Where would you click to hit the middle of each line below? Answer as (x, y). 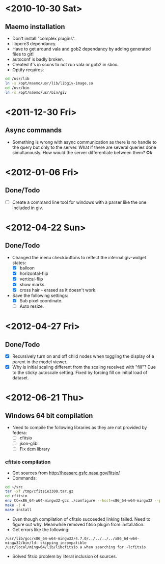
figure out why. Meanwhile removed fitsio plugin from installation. (78, 524)
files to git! (23, 54)
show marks (32, 284)
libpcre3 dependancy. (34, 44)
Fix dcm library (35, 449)
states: (19, 263)
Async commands (34, 130)
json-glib (28, 443)
